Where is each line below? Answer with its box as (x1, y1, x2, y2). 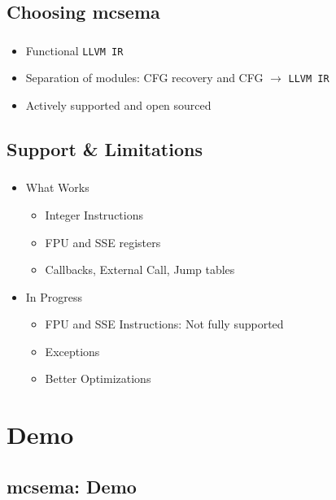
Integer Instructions (45, 206, 143, 223)
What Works (25, 179, 89, 196)
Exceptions (45, 342, 100, 359)
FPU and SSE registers (45, 233, 161, 250)
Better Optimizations (45, 370, 151, 387)
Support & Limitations (7, 137, 203, 161)
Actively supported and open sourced (25, 97, 212, 114)
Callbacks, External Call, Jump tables (45, 261, 235, 278)
